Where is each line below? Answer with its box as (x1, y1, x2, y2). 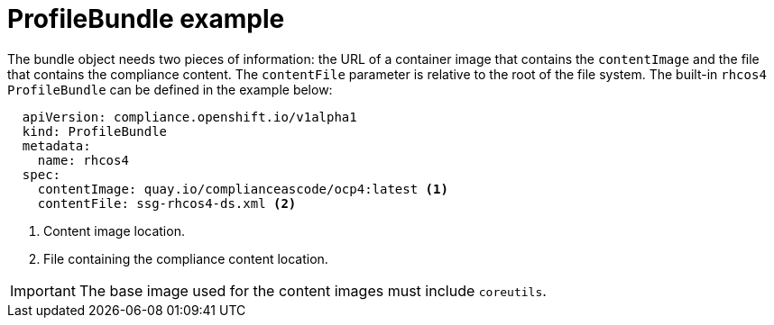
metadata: (22, 138, 91, 153)
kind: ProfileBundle (22, 123, 168, 139)
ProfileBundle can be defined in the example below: (7, 81, 333, 97)
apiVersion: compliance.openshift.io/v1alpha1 (22, 109, 357, 124)
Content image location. (43, 222, 185, 239)
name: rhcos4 (37, 152, 129, 167)
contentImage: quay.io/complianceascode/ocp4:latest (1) (37, 181, 448, 196)
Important (10, 281, 76, 300)
